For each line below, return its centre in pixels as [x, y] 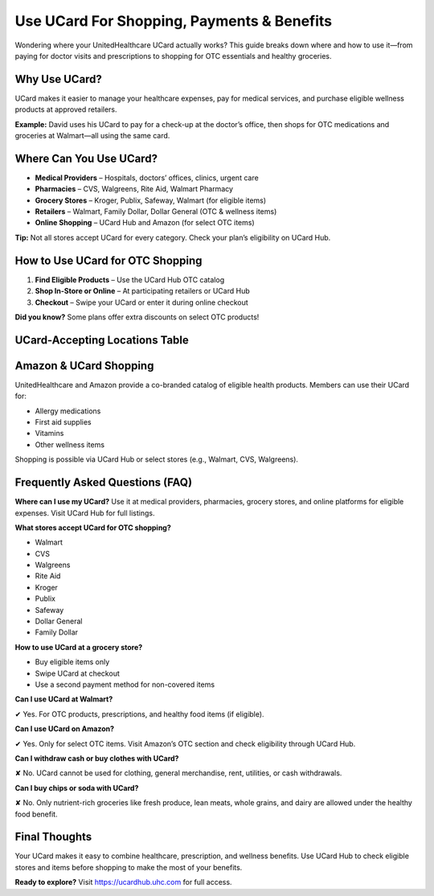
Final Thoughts [53, 837]
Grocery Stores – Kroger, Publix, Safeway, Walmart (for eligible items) [151, 200]
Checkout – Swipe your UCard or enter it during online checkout [141, 302]
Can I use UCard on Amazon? [65, 729]
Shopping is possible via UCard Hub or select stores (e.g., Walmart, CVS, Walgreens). [157, 459]
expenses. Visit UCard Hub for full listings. [85, 513]
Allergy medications [68, 411]
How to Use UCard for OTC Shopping [108, 260]
